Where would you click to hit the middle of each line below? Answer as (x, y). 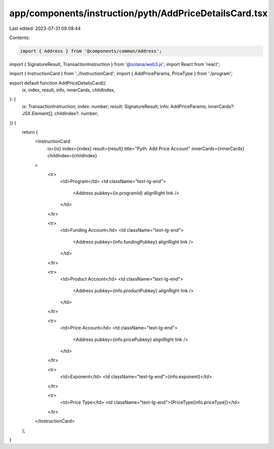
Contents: (20, 38)
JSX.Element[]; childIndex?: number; (60, 114)
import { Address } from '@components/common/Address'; (91, 51)
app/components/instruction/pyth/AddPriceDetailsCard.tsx (139, 13)
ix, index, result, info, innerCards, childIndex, (68, 90)
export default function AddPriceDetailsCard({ (58, 83)
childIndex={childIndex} (72, 156)
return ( (30, 132)
